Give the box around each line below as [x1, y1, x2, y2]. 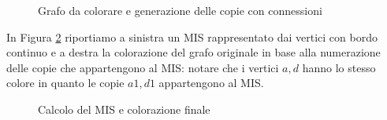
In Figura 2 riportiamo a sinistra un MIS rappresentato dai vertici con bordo [6, 28, 378, 45]
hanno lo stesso [302, 59, 376, 75]
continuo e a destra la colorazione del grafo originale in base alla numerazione [6, 44, 381, 60]
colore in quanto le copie [6, 75, 125, 91]
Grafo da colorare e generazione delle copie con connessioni [38, 2, 322, 18]
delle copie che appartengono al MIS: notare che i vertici [6, 59, 279, 75]
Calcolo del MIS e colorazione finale [38, 100, 210, 117]
